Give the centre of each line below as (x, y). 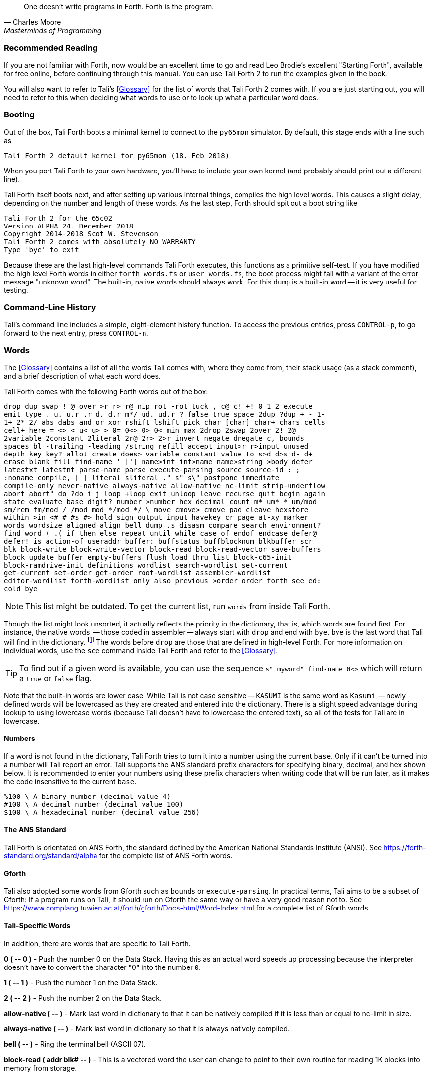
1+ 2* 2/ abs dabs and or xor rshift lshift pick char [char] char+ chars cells (165, 422)
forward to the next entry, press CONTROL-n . (76, 333)
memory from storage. (41, 1068)
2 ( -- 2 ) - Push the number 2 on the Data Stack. (83, 998)
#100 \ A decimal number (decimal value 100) (94, 804)
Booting (19, 115)
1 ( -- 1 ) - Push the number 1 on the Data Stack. (81, 982)
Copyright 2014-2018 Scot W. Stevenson (81, 234)
